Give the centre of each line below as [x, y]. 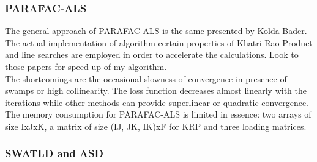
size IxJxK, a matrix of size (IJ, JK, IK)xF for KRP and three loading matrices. [156, 126]
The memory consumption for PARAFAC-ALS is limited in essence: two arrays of [158, 114]
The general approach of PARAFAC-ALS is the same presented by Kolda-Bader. [156, 31]
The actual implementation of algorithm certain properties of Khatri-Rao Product [159, 42]
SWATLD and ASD [54, 153]
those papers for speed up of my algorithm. [86, 66]
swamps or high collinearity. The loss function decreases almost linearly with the [156, 90]
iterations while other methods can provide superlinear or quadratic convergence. [157, 102]
